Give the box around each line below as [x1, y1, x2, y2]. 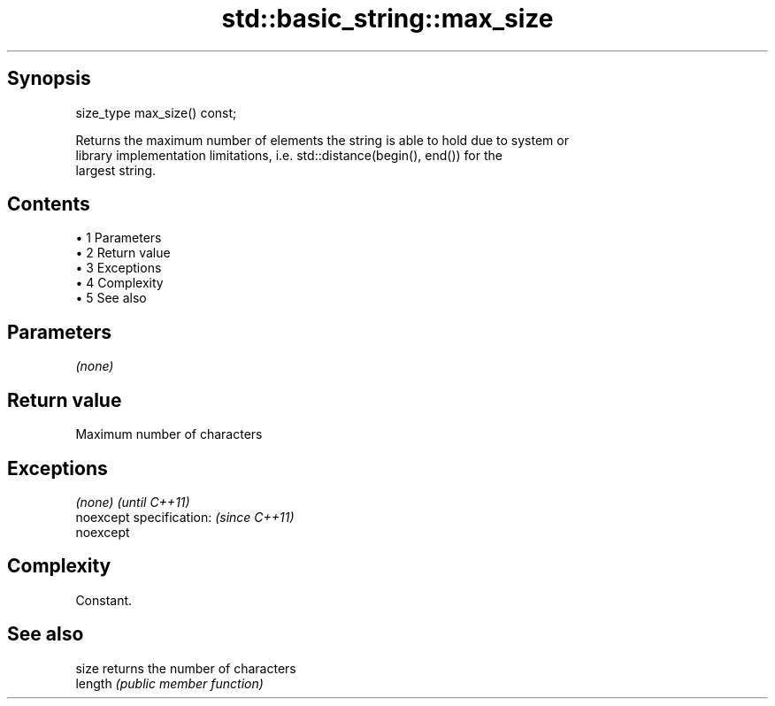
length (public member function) [75, 675, 264, 691]
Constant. [75, 592, 133, 608]
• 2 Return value [75, 245, 171, 261]
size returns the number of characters [75, 660, 296, 676]
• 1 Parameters [75, 230, 162, 246]
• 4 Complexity [75, 275, 164, 291]
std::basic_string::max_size [221, 4, 554, 34]
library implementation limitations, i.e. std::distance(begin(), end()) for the [75, 147, 503, 163]
